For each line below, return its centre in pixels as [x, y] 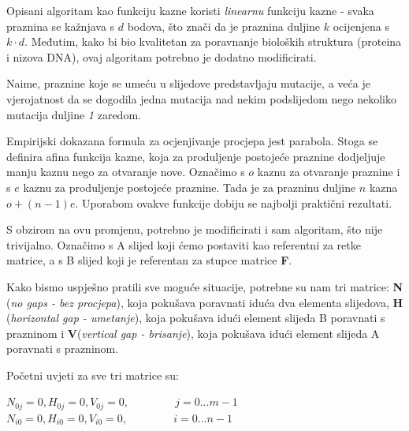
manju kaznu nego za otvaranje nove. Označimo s [126, 172]
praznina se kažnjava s [61, 26]
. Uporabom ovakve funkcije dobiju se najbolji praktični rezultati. [234, 202]
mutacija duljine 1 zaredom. [74, 114]
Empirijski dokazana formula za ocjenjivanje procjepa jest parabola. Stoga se [192, 141]
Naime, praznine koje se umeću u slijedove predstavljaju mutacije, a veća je [188, 83]
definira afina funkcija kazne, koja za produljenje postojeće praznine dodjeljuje [196, 156]
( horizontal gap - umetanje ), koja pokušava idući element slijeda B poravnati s [196, 318]
